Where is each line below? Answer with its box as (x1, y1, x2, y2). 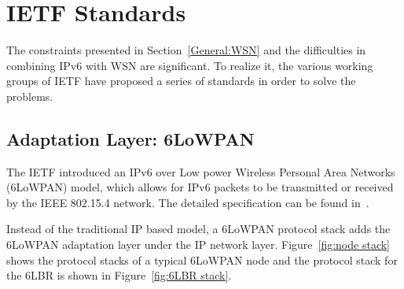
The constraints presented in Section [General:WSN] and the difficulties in (6, 42, 366, 58)
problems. (6, 87, 53, 104)
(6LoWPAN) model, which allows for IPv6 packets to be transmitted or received (6, 179, 394, 195)
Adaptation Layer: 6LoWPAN (6, 126, 255, 150)
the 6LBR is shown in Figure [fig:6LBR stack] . (6, 267, 232, 283)
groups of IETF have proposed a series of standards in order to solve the (6, 72, 356, 89)
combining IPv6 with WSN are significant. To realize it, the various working (6, 57, 373, 73)
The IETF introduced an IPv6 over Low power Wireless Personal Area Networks (6, 163, 395, 180)
